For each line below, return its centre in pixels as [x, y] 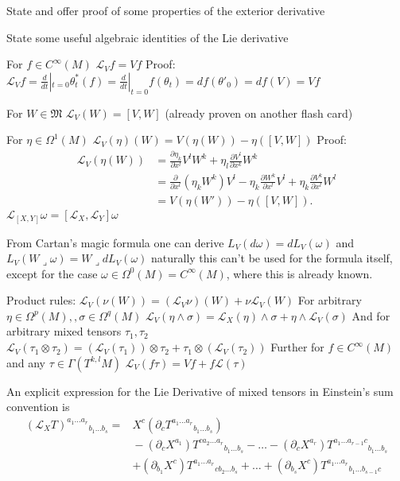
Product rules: [41, 300]
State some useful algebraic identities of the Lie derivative [148, 37]
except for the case [52, 273]
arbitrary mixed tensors [64, 331]
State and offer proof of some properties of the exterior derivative [166, 10]
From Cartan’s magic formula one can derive [115, 242]
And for [371, 315]
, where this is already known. [299, 273]
